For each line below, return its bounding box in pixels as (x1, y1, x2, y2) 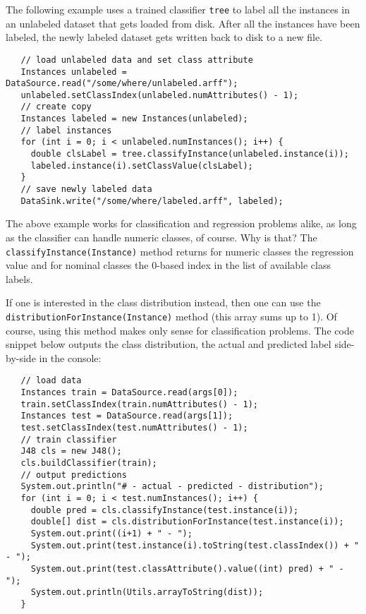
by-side (6, 350, 36, 365)
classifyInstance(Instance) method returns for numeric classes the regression (6, 243, 354, 258)
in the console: (39, 350, 102, 365)
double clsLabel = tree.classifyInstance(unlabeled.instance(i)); (30, 149, 349, 159)
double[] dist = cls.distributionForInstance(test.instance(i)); (30, 517, 344, 527)
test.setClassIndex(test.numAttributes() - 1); (20, 423, 248, 433)
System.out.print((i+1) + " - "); (30, 528, 193, 538)
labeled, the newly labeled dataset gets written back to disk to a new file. (6, 30, 323, 44)
